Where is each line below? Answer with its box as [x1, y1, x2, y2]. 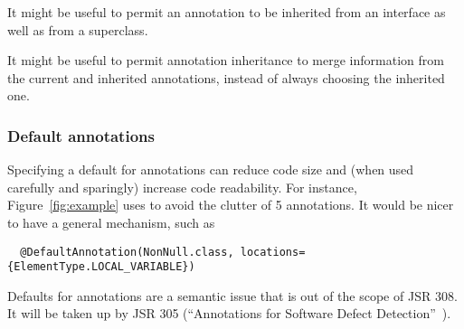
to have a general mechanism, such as [7, 212, 215, 231]
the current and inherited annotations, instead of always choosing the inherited [7, 68, 445, 87]
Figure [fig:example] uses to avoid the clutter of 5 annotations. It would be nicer [7, 195, 454, 214]
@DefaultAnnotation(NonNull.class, [20, 245, 234, 258]
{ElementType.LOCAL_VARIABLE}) [7, 260, 195, 274]
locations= [240, 245, 306, 258]
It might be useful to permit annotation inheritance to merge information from [7, 51, 444, 70]
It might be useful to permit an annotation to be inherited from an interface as [7, 3, 446, 21]
